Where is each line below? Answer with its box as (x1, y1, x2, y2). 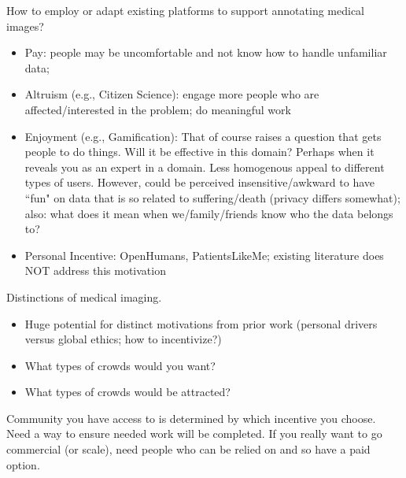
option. (6, 456, 40, 472)
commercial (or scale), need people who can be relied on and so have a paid (6, 441, 371, 458)
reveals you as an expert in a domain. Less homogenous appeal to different (24, 158, 385, 175)
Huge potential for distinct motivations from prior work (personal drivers (24, 315, 378, 332)
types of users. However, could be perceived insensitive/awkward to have (24, 174, 375, 191)
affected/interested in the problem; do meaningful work (24, 101, 291, 117)
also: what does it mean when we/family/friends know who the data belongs (24, 205, 393, 221)
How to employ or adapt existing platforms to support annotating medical (6, 2, 364, 18)
